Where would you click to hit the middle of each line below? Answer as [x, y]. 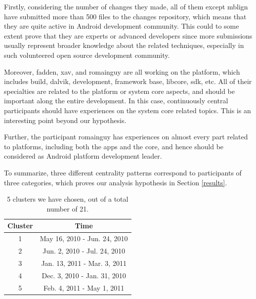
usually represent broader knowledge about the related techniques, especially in [124, 45]
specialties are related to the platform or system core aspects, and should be [119, 91]
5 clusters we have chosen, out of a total [68, 199]
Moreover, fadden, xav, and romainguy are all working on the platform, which [122, 71]
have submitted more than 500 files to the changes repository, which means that [125, 16]
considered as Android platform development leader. [83, 156]
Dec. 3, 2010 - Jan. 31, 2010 [84, 275]
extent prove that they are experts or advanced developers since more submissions [128, 35]
